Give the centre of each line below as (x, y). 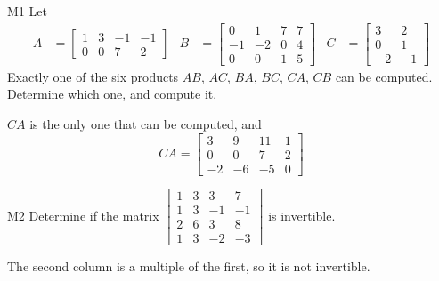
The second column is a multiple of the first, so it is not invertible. (189, 265)
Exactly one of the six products (93, 76)
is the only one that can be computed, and (146, 123)
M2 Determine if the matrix (83, 215)
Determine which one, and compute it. (112, 94)
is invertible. (302, 215)
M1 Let (27, 11)
